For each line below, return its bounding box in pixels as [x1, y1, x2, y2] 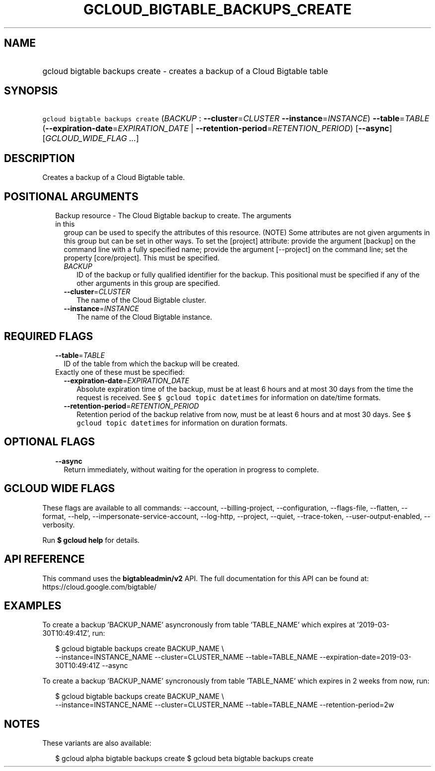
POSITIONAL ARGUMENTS [4, 190, 139, 203]
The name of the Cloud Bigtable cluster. [76, 296, 207, 305]
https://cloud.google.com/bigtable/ [42, 582, 157, 591]
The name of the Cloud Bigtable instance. [76, 313, 213, 322]
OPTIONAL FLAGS [4, 435, 95, 448]
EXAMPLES [4, 599, 62, 612]
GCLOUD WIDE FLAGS [4, 482, 115, 495]
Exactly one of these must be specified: [55, 367, 185, 376]
